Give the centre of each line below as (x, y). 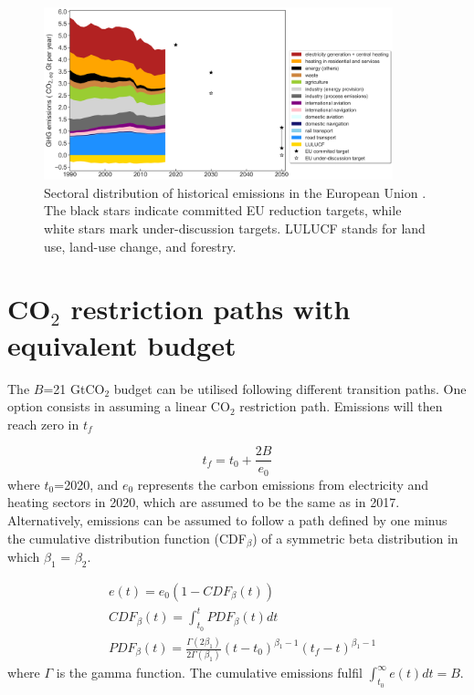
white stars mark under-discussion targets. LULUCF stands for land (235, 228)
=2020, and (86, 484)
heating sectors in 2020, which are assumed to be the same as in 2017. (204, 502)
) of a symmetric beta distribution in (355, 538)
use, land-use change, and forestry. (140, 246)
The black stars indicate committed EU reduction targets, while (223, 210)
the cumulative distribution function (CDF (127, 538)
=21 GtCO (74, 388)
